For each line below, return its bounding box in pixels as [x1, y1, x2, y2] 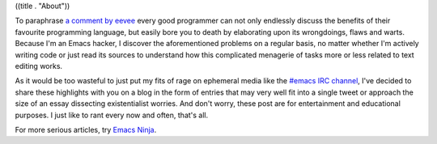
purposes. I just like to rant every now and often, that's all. [15, 110, 209, 120]
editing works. [15, 61, 63, 70]
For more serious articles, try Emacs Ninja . [15, 125, 157, 134]
